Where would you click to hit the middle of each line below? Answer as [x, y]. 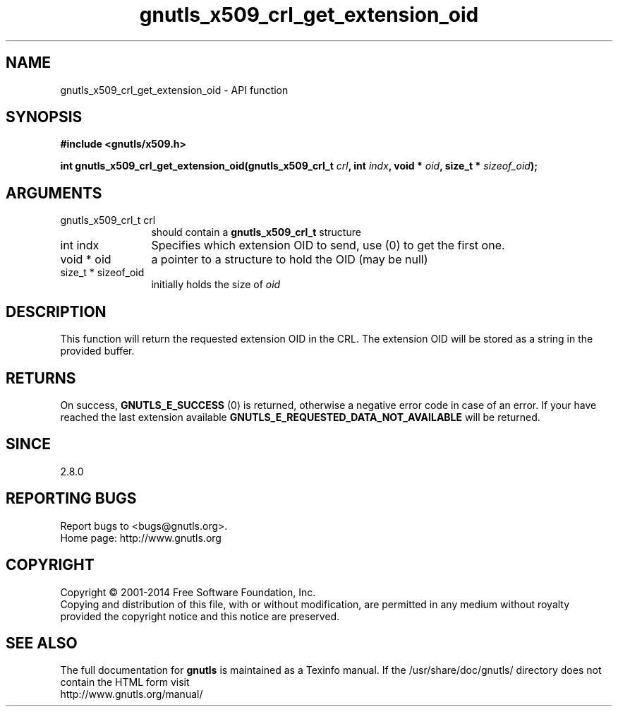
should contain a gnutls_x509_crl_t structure [256, 232]
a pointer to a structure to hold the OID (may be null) [290, 260]
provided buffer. [97, 351]
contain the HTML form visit [125, 682]
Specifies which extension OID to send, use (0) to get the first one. [328, 245]
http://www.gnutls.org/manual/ [132, 694]
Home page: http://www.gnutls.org [141, 538]
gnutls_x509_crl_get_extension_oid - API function [174, 90]
